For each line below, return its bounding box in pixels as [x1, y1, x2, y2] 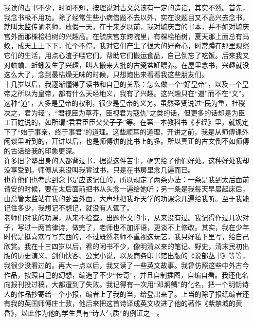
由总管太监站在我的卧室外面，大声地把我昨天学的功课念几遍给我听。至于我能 [4, 193, 249, 203]
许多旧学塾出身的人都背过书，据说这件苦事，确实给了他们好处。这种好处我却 [4, 155, 249, 165]
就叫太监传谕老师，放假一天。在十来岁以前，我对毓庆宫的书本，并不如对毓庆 [4, 21, 249, 32]
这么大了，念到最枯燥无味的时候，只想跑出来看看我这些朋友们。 [4, 69, 208, 79]
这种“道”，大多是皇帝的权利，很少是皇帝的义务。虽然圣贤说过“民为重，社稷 [4, 97, 245, 108]
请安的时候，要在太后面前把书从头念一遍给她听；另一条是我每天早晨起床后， [4, 184, 249, 194]
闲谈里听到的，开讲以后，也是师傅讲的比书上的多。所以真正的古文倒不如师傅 [4, 136, 249, 146]
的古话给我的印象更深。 [4, 145, 79, 155]
